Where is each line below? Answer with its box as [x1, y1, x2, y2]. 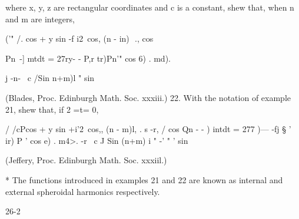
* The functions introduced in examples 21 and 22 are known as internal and [5, 173, 283, 186]
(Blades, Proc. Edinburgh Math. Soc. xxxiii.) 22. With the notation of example [5, 91, 291, 103]
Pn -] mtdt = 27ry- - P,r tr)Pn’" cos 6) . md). [5, 52, 171, 64]
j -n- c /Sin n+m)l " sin [5, 72, 95, 84]
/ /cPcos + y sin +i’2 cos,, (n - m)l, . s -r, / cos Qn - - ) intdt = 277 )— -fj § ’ [5, 123, 291, 135]
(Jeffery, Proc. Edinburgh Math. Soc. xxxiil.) [5, 154, 167, 166]
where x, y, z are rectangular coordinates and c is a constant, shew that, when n [5, 1, 294, 13]
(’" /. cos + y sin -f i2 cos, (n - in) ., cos [5, 32, 154, 45]
